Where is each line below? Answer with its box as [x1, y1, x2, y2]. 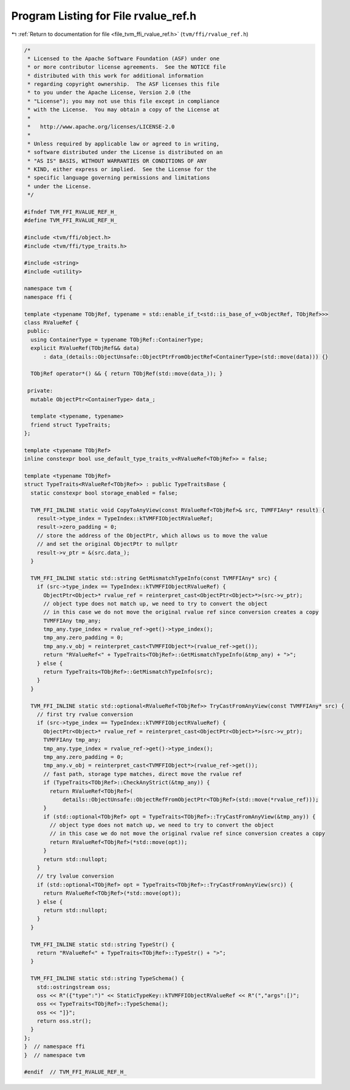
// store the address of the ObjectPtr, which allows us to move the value [36, 532, 268, 539]
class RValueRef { [24, 320, 79, 326]
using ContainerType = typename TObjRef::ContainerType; [30, 336, 204, 343]
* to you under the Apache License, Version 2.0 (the [27, 89, 191, 96]
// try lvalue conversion [36, 873, 114, 879]
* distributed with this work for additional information [27, 72, 204, 79]
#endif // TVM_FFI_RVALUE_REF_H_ [24, 1069, 127, 1075]
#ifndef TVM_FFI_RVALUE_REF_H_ [24, 208, 118, 215]
